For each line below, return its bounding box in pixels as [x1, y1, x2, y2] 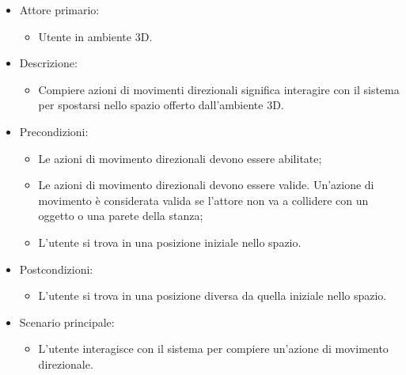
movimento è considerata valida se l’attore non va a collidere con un [38, 191, 369, 208]
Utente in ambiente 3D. [38, 28, 153, 44]
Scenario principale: [19, 313, 115, 330]
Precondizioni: [19, 123, 89, 139]
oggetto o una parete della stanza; [38, 207, 203, 224]
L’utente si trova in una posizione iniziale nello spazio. [38, 233, 302, 250]
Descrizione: [19, 55, 78, 71]
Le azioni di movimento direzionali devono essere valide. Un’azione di [38, 176, 374, 193]
